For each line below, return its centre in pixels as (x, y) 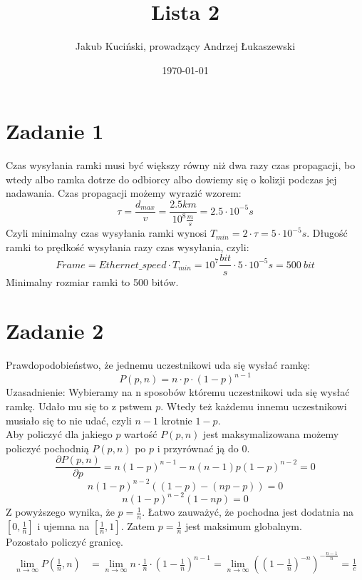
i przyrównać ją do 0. (203, 448)
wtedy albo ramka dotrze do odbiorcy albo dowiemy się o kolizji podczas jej (171, 179)
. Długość (327, 233)
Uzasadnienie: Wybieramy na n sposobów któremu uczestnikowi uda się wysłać (178, 392)
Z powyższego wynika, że (60, 512)
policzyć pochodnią (47, 448)
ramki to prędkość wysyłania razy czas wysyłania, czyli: (128, 246)
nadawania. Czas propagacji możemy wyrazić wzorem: (124, 193)
